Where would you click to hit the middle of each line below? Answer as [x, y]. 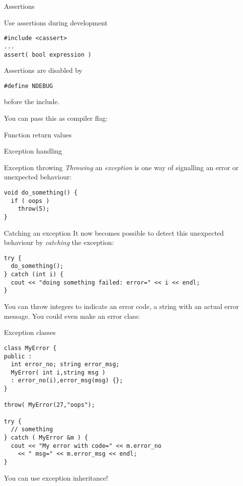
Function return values [38, 134]
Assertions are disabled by [43, 70]
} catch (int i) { [34, 275]
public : [18, 356]
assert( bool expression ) [48, 55]
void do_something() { [41, 192]
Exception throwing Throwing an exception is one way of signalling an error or [121, 167]
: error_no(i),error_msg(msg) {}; [67, 381]
